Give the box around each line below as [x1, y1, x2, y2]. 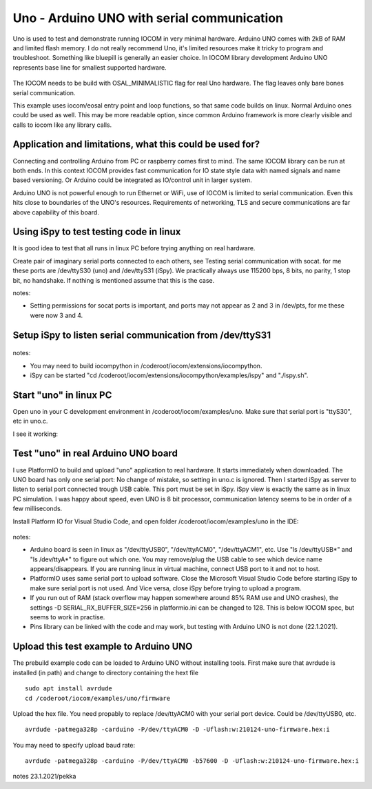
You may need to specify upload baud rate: [12, 741, 136, 749]
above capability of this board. [12, 208, 99, 217]
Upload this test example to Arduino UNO [12, 641, 193, 652]
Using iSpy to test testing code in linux [12, 226, 181, 238]
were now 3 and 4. [30, 311, 83, 319]
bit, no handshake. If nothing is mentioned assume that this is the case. [12, 276, 215, 284]
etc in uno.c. [12, 417, 48, 426]
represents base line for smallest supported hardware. [12, 63, 167, 72]
